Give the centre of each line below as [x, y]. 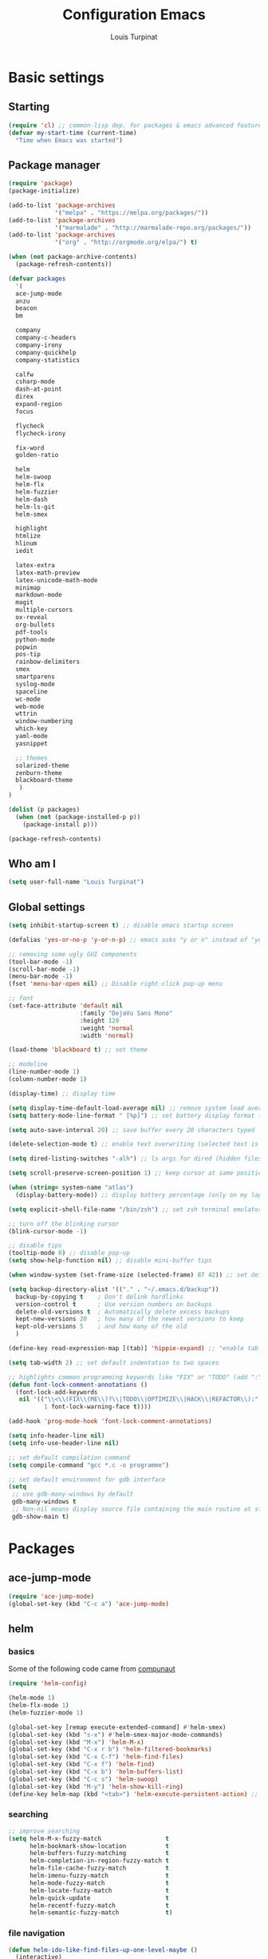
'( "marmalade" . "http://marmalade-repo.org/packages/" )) [153, 228]
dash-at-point [39, 389]
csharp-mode [35, 382]
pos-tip [28, 654]
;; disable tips [35, 1246]
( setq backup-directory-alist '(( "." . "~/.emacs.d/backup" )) [114, 1289]
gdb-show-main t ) [40, 1516]
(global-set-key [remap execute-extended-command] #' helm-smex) [117, 1727]
